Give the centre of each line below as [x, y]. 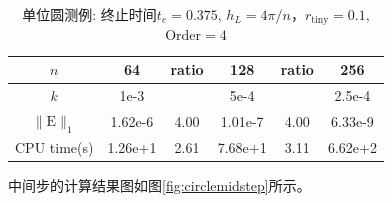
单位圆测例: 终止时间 [89, 14]
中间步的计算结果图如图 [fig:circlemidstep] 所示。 [159, 184]
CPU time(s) [54, 146]
